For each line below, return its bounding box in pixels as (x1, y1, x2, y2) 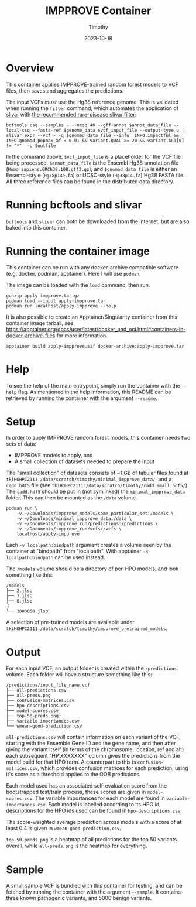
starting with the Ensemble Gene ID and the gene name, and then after (6, 740, 176, 747)
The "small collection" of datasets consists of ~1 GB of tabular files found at (6, 470, 189, 477)
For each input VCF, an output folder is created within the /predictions (6, 665, 177, 672)
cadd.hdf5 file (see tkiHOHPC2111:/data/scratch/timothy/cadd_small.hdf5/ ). (6, 482, 189, 489)
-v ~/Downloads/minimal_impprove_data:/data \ (16, 516, 132, 522)
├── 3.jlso (6, 593, 33, 599)
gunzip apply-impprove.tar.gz (6, 293, 80, 299)
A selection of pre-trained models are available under (6, 619, 135, 626)
